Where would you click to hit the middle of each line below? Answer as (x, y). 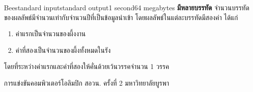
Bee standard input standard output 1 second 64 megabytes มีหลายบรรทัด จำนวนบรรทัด (127, 7)
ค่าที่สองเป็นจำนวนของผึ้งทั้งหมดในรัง (63, 50)
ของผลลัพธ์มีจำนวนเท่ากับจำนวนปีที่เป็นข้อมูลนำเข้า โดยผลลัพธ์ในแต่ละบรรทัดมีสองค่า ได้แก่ (121, 17)
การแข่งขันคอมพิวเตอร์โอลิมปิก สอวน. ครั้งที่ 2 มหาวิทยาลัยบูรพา (87, 82)
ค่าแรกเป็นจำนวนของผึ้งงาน (51, 34)
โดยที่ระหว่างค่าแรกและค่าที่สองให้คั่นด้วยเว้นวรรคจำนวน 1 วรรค (87, 66)
